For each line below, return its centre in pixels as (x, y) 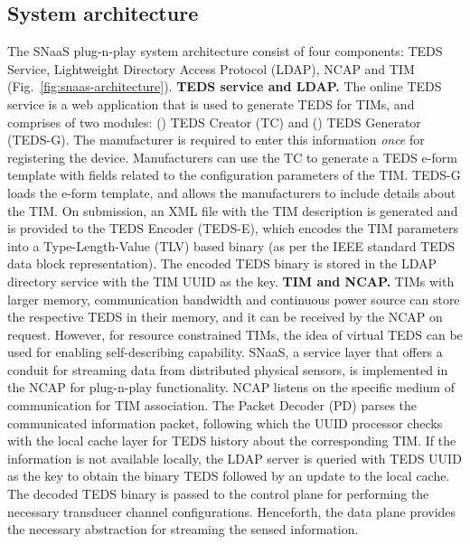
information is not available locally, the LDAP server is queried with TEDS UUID (235, 458)
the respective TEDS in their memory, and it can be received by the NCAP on (225, 317)
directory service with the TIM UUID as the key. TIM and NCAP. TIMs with (231, 281)
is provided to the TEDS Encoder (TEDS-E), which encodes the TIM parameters (233, 228)
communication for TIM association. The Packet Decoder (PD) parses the (212, 405)
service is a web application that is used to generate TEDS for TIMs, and (211, 103)
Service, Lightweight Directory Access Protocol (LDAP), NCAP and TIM (211, 68)
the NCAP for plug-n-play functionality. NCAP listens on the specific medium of (231, 387)
